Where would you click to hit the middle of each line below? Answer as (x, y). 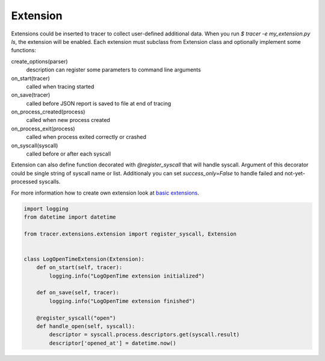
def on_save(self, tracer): (78, 293)
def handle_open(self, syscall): (86, 326)
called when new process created (68, 120)
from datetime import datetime (70, 217)
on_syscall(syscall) (35, 145)
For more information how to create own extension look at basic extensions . (105, 193)
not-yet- (295, 173)
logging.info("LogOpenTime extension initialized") (127, 276)
